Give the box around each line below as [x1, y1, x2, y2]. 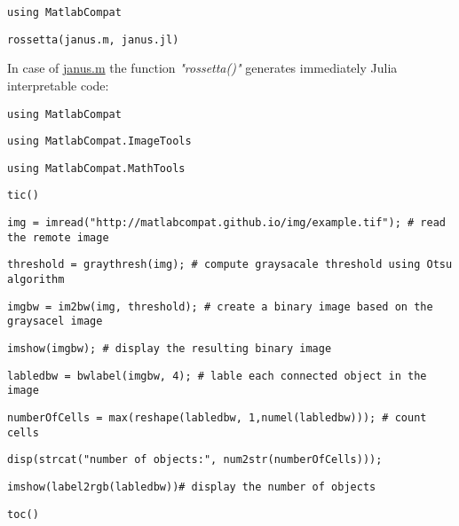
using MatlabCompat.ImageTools [7, 135, 192, 148]
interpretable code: [7, 75, 109, 94]
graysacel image [7, 315, 103, 328]
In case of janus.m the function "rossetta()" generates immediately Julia [7, 59, 398, 77]
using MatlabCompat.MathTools [7, 161, 186, 175]
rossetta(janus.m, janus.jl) [7, 33, 179, 46]
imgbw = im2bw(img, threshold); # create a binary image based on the [7, 300, 433, 313]
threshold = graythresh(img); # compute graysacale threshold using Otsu [7, 258, 453, 271]
